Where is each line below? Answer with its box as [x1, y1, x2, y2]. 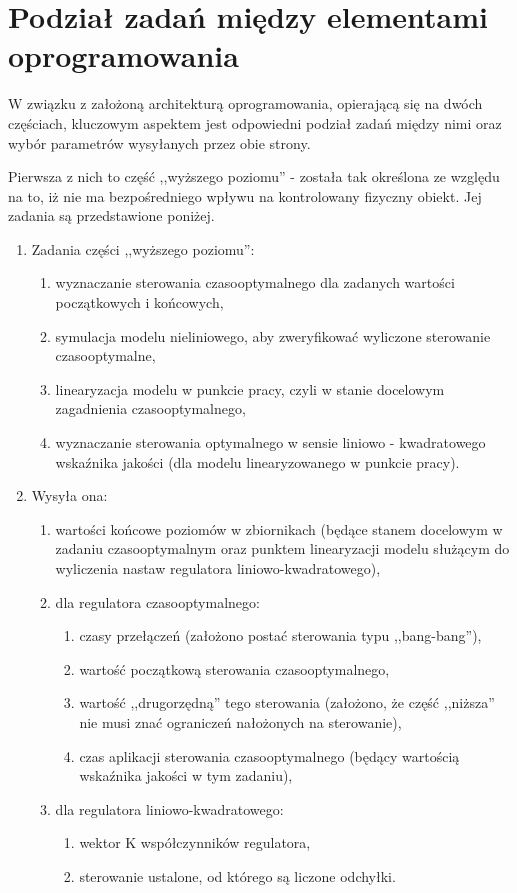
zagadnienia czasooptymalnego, [55, 398, 246, 419]
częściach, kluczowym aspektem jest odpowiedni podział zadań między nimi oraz [8, 112, 502, 133]
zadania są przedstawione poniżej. [8, 205, 215, 226]
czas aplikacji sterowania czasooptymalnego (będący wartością [79, 745, 460, 766]
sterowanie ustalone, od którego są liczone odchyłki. [79, 865, 396, 886]
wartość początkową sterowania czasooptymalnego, [79, 658, 390, 679]
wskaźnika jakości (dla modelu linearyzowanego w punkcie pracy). [55, 451, 460, 472]
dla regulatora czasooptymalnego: [55, 591, 260, 612]
